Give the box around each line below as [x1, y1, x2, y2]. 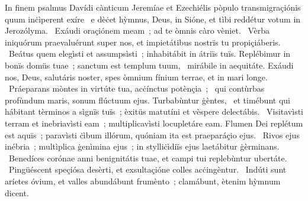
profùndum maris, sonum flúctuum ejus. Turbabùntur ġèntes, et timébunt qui [5, 93, 290, 106]
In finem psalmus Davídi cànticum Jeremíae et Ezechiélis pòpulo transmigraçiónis [5, 1, 301, 13]
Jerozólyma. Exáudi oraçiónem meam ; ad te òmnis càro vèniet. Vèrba [5, 24, 270, 37]
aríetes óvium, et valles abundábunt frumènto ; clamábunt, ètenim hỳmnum [5, 174, 281, 187]
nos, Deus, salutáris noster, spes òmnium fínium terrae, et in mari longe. [5, 70, 268, 83]
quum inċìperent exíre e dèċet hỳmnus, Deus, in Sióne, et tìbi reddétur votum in [5, 12, 301, 25]
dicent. [5, 186, 29, 199]
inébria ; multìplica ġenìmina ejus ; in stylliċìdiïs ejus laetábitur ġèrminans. [5, 140, 280, 153]
